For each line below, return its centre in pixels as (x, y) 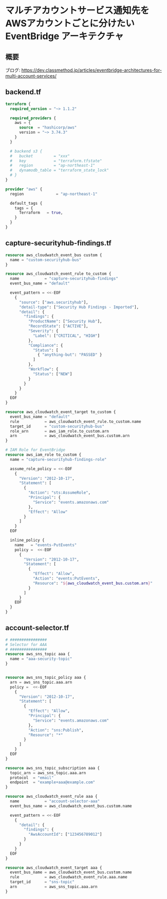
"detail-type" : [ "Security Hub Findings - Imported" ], (79, 307)
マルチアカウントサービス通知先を (78, 11)
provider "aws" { (24, 189)
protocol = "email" (32, 778)
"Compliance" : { (45, 345)
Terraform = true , (41, 213)
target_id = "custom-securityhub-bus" (57, 426)
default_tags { (26, 203)
